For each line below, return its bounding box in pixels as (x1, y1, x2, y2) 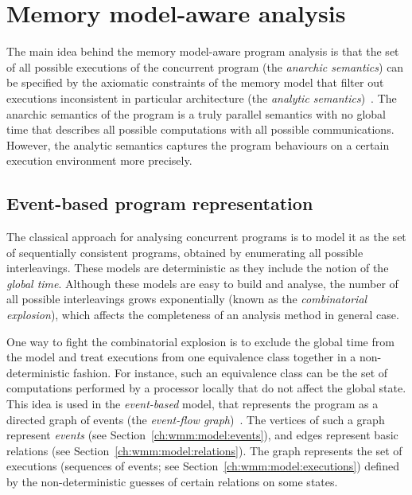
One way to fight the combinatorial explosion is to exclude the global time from (6, 333, 395, 349)
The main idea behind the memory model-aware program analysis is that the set (6, 43, 399, 60)
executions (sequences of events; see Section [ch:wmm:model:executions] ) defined (6, 458, 399, 474)
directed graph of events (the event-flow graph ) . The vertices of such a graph (6, 411, 385, 427)
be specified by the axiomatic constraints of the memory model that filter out (6, 74, 384, 91)
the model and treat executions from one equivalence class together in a (6, 349, 356, 365)
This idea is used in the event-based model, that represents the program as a (6, 396, 379, 412)
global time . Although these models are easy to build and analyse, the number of (6, 275, 398, 291)
